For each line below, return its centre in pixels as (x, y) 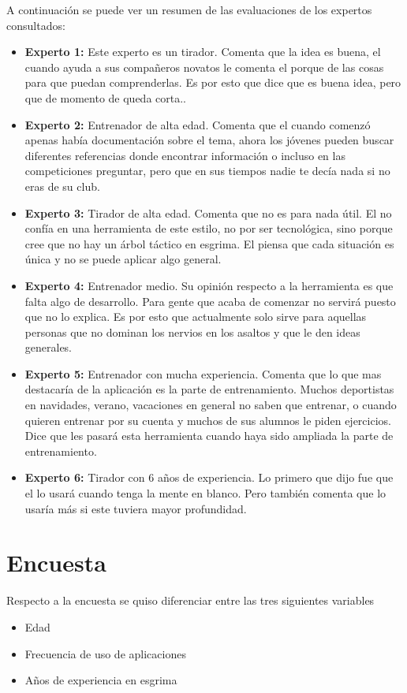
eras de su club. (62, 186)
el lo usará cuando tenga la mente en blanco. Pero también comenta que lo (205, 493)
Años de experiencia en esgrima (101, 680)
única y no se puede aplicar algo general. (123, 259)
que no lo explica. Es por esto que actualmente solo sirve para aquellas (196, 317)
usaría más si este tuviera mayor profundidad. (136, 508)
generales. (49, 347)
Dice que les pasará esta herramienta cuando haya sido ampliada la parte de (209, 436)
